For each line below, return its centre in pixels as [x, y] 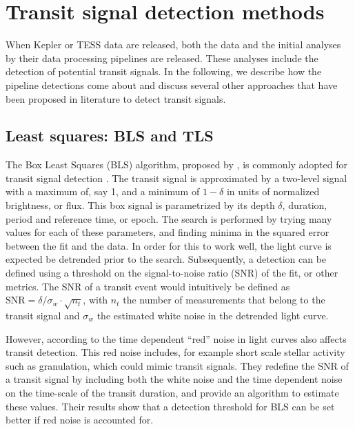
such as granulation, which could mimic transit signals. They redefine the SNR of [177, 365]
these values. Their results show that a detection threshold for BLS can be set [170, 406]
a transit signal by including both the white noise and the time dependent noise [174, 379]
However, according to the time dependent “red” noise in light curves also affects [176, 338]
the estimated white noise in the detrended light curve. [213, 315]
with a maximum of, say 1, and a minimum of [103, 191]
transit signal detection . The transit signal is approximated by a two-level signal [176, 178]
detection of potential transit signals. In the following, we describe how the [164, 71]
